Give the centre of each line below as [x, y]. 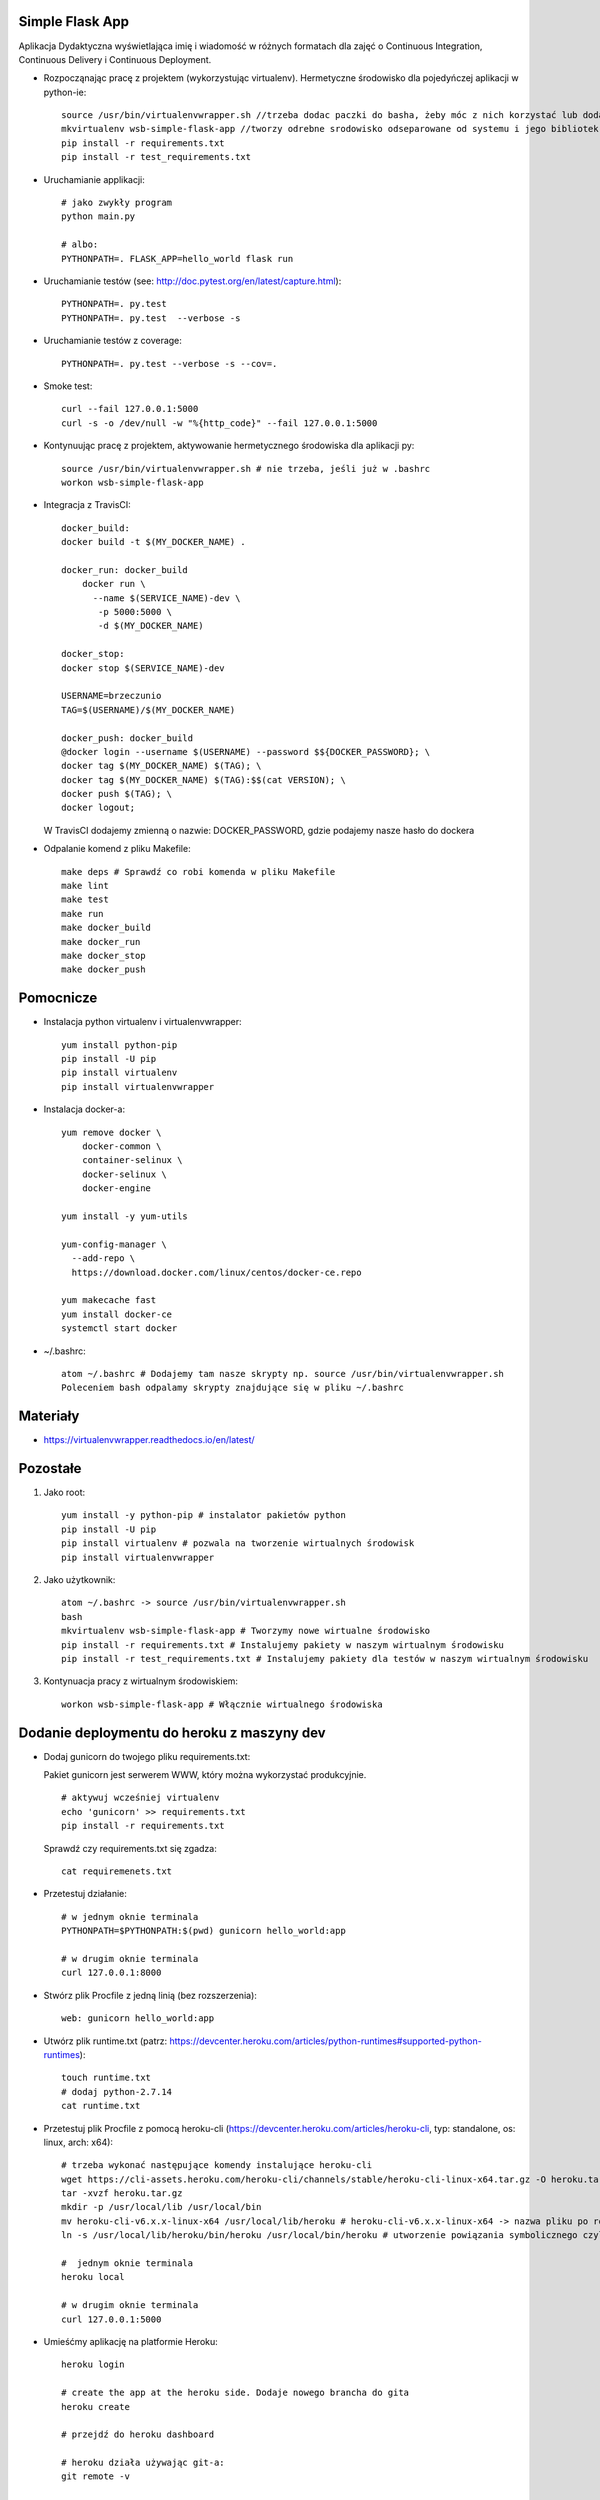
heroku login [93, 2364]
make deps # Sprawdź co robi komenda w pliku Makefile [198, 871]
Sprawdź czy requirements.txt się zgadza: [130, 1848]
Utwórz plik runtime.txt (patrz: [105, 2041]
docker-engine [116, 1188]
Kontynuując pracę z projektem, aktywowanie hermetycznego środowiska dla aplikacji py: [229, 446]
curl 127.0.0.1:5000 [111, 2319]
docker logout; [98, 808]
